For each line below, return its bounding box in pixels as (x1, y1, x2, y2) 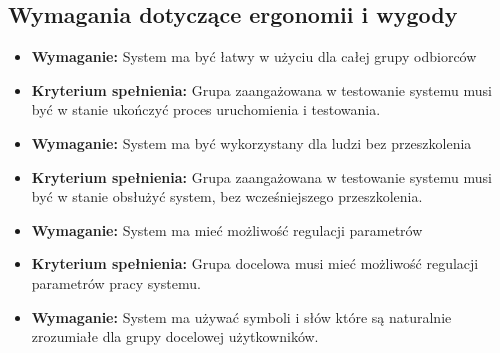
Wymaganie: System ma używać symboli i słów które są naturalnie (31, 306, 452, 327)
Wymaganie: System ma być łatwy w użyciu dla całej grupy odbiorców (31, 46, 477, 67)
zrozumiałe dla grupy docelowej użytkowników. (31, 326, 319, 347)
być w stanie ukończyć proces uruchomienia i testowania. (31, 99, 381, 120)
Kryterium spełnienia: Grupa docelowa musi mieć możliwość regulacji (31, 253, 479, 274)
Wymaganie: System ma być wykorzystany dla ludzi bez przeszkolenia (31, 132, 472, 153)
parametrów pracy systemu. (31, 272, 201, 293)
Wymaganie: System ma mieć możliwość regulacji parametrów (31, 219, 423, 240)
